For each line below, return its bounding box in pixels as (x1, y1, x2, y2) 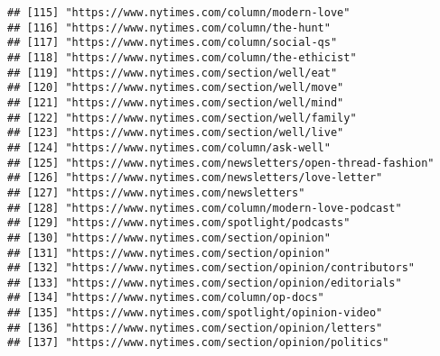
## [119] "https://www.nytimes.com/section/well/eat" (7, 66, 338, 79)
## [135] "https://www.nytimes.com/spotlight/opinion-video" (7, 306, 383, 320)
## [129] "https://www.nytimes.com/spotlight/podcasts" (7, 216, 351, 230)
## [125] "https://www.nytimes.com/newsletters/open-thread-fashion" (7, 156, 435, 169)
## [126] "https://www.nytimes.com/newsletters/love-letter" (7, 171, 383, 185)
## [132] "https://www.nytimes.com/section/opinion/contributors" (7, 261, 416, 275)
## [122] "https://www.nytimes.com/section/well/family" (7, 111, 357, 124)
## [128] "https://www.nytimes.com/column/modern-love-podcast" (7, 201, 402, 215)
